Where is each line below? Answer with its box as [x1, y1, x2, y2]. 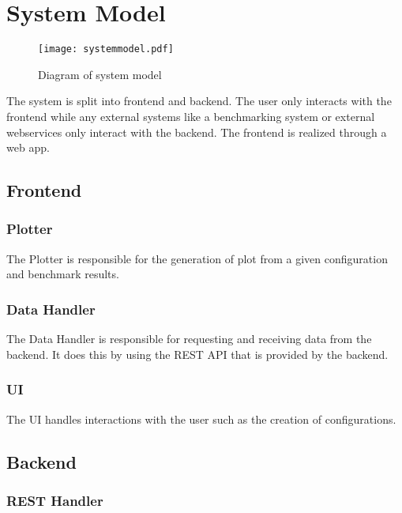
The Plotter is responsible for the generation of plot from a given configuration [6, 250, 388, 266]
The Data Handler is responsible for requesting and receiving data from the [6, 330, 372, 347]
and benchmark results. [6, 266, 119, 282]
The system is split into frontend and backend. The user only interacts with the [6, 92, 392, 109]
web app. [6, 139, 50, 156]
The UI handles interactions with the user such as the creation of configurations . [6, 410, 396, 427]
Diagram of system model [38, 66, 162, 82]
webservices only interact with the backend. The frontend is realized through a [6, 123, 387, 140]
